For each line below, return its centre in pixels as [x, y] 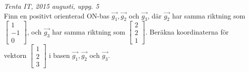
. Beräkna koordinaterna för [187, 31]
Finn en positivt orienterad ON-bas [57, 15]
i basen [59, 55]
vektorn [15, 55]
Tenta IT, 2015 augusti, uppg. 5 [52, 6]
